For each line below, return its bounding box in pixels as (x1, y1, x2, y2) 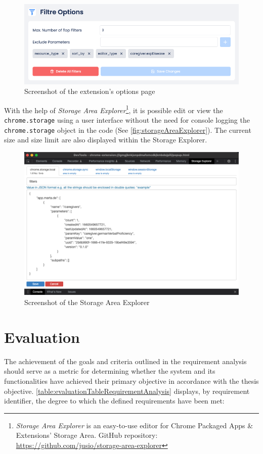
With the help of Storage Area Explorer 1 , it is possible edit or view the (4, 103, 223, 115)
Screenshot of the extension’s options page (24, 86, 155, 96)
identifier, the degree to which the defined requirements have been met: (4, 395, 225, 406)
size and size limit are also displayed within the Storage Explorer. (4, 134, 207, 145)
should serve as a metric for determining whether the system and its (4, 366, 215, 376)
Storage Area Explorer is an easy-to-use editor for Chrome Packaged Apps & (16, 420, 253, 430)
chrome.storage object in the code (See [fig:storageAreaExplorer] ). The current (4, 124, 251, 135)
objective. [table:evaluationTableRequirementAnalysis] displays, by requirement (4, 385, 250, 396)
